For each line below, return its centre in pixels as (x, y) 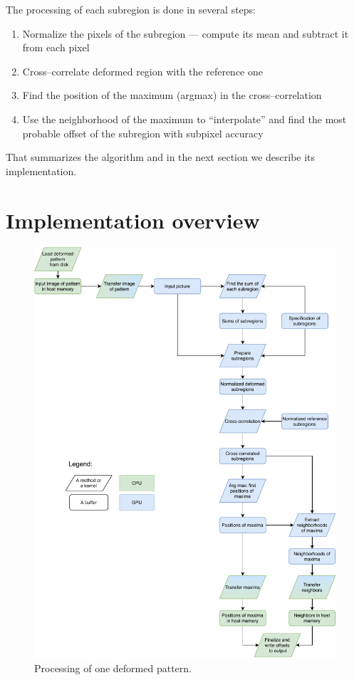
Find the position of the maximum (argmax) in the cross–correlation (172, 95)
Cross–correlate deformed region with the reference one (142, 71)
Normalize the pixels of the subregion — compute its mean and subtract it (186, 33)
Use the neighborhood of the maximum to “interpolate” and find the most (184, 119)
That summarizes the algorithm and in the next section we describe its (161, 157)
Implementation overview (133, 220)
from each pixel (56, 47)
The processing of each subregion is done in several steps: (131, 9)
